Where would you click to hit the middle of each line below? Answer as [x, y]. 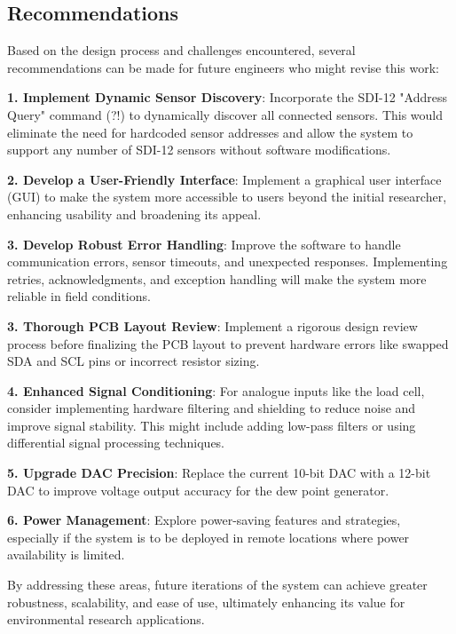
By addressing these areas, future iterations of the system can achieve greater [217, 585]
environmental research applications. [106, 619]
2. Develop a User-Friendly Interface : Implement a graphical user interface [224, 179]
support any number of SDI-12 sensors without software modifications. [199, 150]
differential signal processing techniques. [116, 443]
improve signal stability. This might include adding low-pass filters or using [212, 425]
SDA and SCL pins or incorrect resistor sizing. [134, 361]
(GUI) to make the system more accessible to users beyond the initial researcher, [227, 197]
